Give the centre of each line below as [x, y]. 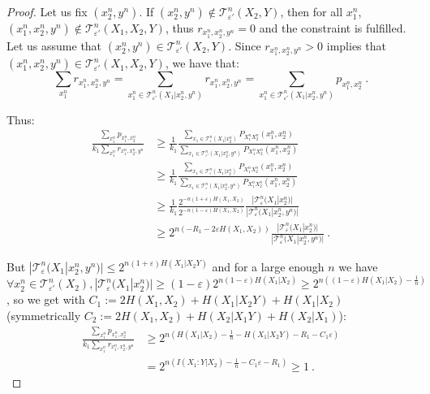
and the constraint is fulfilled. [333, 28]
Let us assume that [54, 45]
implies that [356, 45]
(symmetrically [44, 316]
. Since [245, 45]
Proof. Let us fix [47, 11]
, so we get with [46, 299]
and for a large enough [268, 266]
